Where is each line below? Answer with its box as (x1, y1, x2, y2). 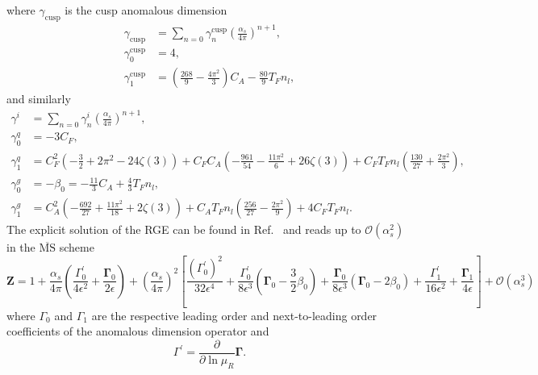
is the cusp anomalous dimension (65, 2, 227, 18)
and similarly (6, 90, 71, 107)
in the (6, 239, 35, 256)
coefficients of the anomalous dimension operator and (6, 323, 269, 340)
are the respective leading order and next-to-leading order (91, 306, 377, 323)
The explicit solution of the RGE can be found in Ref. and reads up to (6, 221, 361, 238)
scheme (59, 239, 94, 256)
